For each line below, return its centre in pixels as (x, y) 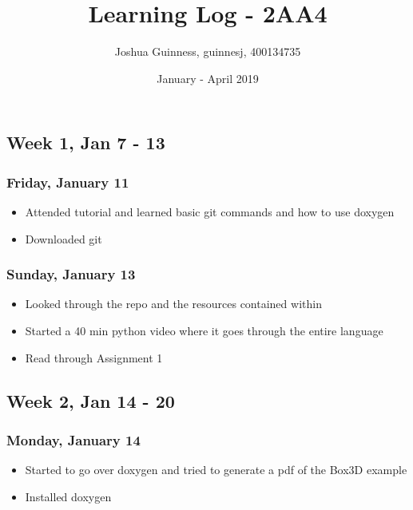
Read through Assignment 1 (94, 357)
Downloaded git (64, 238)
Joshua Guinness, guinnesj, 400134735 (208, 51)
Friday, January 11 (68, 182)
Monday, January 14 (73, 439)
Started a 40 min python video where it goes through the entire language (204, 330)
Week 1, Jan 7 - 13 (86, 142)
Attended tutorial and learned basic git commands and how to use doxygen (210, 211)
